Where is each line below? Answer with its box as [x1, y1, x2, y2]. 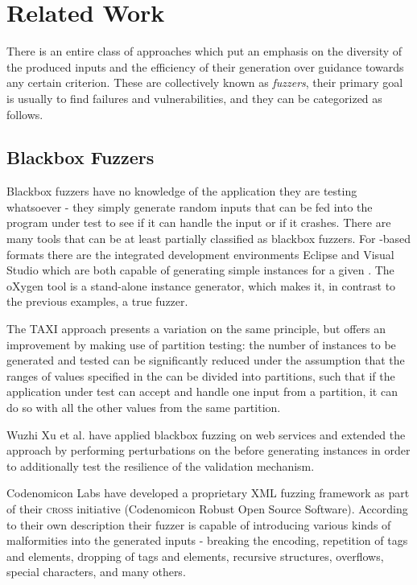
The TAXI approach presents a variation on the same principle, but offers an [6, 320, 386, 337]
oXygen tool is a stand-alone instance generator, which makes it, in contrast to [6, 277, 396, 294]
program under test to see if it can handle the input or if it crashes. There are [6, 214, 391, 231]
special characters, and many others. [6, 563, 186, 580]
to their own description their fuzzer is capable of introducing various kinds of [6, 516, 391, 533]
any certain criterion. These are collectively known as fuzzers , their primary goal [6, 74, 403, 91]
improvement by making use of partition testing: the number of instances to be [6, 336, 396, 352]
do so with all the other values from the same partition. [6, 399, 281, 416]
